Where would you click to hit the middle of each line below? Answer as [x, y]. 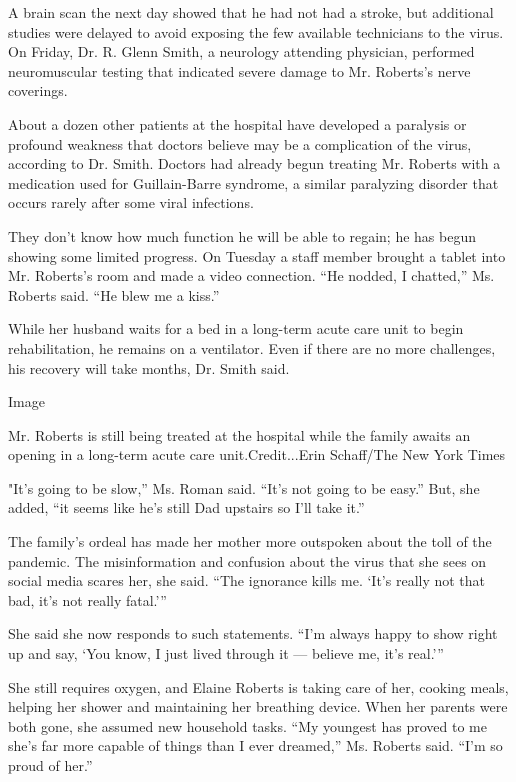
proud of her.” [50, 765]
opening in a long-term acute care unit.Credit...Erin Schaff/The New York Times [257, 454]
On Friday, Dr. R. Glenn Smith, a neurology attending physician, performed [241, 51]
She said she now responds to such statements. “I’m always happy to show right [253, 633]
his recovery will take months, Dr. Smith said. [149, 367]
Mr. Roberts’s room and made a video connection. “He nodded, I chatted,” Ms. [251, 275]
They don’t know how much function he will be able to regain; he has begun [242, 235]
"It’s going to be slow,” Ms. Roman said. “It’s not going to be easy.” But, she [244, 487]
